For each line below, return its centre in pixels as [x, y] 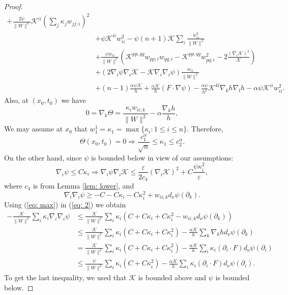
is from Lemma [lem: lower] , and [83, 186]
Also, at [16, 100]
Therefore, [207, 129]
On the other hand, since [43, 157]
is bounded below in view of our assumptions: [162, 157]
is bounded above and [172, 277]
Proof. [13, 6]
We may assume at [34, 129]
